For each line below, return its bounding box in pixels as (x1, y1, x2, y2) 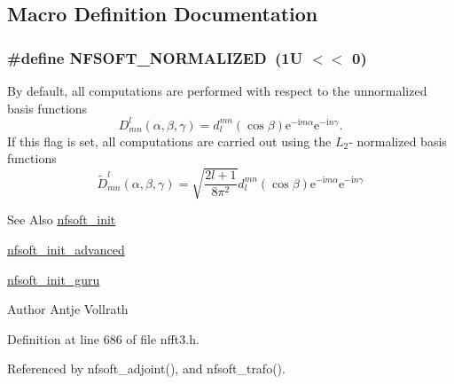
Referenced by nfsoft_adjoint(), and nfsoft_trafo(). (7, 359, 286, 378)
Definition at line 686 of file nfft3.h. (7, 329, 200, 348)
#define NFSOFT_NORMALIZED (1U (7, 46, 303, 68)
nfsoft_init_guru (7, 270, 100, 288)
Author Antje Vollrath (7, 300, 129, 318)
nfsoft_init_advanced (7, 240, 125, 259)
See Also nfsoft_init (7, 210, 116, 229)
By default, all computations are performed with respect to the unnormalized (7, 82, 427, 99)
